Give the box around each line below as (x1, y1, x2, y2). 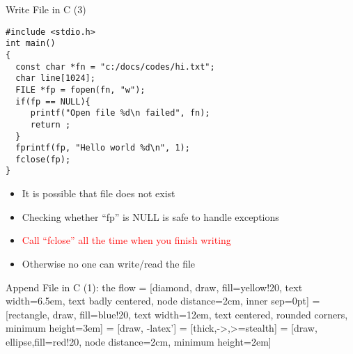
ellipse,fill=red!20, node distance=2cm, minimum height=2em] (6, 334, 272, 348)
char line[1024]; (15, 73, 95, 84)
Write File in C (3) (6, 2, 86, 16)
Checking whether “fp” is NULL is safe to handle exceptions (22, 209, 279, 224)
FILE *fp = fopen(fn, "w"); (15, 84, 146, 95)
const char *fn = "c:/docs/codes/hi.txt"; (15, 61, 215, 72)
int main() (6, 38, 56, 49)
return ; (30, 119, 71, 130)
